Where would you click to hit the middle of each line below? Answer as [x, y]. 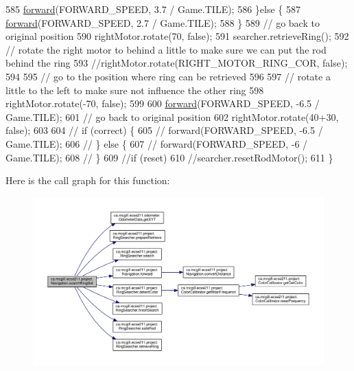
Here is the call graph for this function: [88, 180]
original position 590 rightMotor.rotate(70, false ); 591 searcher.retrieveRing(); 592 [177, 36]
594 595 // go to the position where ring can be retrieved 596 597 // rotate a [168, 76]
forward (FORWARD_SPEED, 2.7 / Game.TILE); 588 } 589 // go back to [163, 22]
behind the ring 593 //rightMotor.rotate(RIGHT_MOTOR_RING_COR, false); [177, 63]
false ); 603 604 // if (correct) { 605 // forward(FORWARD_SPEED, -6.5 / [164, 130]
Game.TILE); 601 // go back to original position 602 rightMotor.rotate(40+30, [172, 116]
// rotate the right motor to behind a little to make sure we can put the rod [166, 49]
